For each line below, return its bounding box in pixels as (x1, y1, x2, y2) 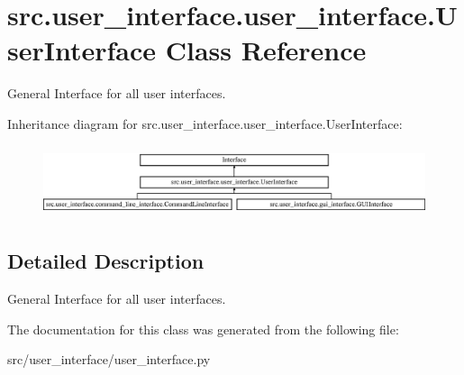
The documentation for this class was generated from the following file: (7, 319, 399, 338)
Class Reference (165, 32, 367, 69)
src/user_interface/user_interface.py (7, 350, 211, 369)
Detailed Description (7, 247, 205, 275)
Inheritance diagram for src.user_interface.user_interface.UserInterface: (7, 114, 403, 133)
